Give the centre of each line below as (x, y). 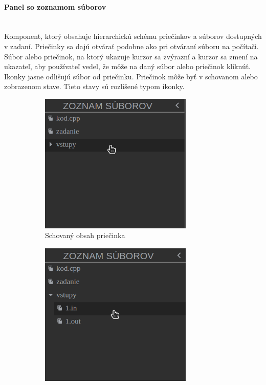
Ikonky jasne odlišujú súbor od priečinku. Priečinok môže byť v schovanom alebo (131, 76)
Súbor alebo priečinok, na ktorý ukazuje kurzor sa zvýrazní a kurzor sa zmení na (131, 56)
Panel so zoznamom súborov (55, 6)
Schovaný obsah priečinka (85, 235)
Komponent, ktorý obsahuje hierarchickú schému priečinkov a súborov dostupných (133, 36)
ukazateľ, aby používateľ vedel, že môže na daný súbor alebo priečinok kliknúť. (128, 66)
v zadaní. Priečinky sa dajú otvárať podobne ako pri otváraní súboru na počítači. (131, 46)
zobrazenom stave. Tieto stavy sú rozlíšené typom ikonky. (94, 86)
